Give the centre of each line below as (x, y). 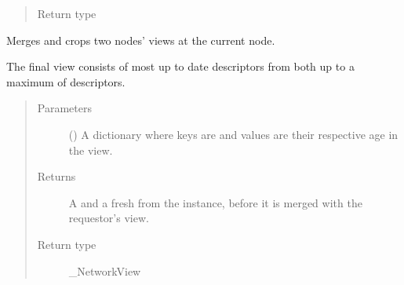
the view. (91, 150)
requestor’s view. (109, 218)
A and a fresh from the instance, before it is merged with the (215, 202)
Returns (56, 176)
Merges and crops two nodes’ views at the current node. (141, 40)
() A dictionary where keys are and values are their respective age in (233, 134)
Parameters (64, 108)
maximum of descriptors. (66, 81)
